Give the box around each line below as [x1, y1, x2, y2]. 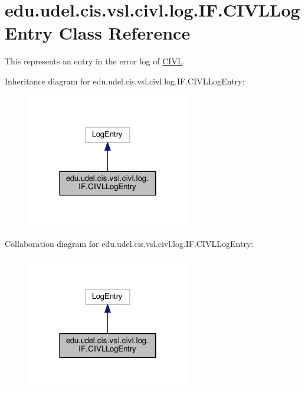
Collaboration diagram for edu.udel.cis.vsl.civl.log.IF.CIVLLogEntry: [5, 237, 254, 249]
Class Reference [58, 21, 191, 45]
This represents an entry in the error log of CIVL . [5, 55, 185, 67]
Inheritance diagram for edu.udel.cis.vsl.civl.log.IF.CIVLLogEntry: [5, 74, 245, 87]
